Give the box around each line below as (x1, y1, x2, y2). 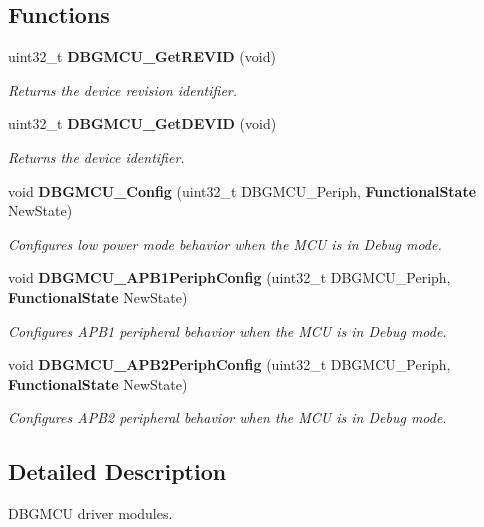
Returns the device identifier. (8, 146, 185, 167)
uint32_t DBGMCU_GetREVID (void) (8, 46, 276, 67)
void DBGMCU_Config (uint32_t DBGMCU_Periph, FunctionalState (8, 180, 477, 201)
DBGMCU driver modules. (8, 503, 173, 524)
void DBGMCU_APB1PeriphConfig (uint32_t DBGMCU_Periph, (8, 267, 451, 288)
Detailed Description (8, 456, 227, 487)
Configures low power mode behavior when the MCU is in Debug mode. (8, 233, 442, 254)
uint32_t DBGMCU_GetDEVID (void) (8, 113, 277, 134)
